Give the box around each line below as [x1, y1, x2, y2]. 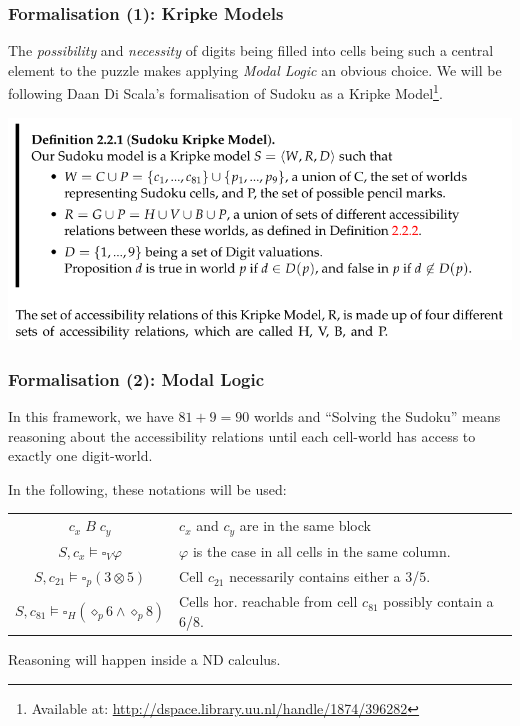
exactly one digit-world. [8, 445, 153, 466]
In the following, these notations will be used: [8, 478, 287, 499]
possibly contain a [383, 591, 494, 612]
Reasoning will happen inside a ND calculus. [8, 649, 281, 670]
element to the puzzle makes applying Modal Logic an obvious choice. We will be [8, 59, 502, 80]
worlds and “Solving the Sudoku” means [253, 406, 501, 426]
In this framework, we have [8, 406, 174, 426]
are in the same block [239, 515, 371, 536]
